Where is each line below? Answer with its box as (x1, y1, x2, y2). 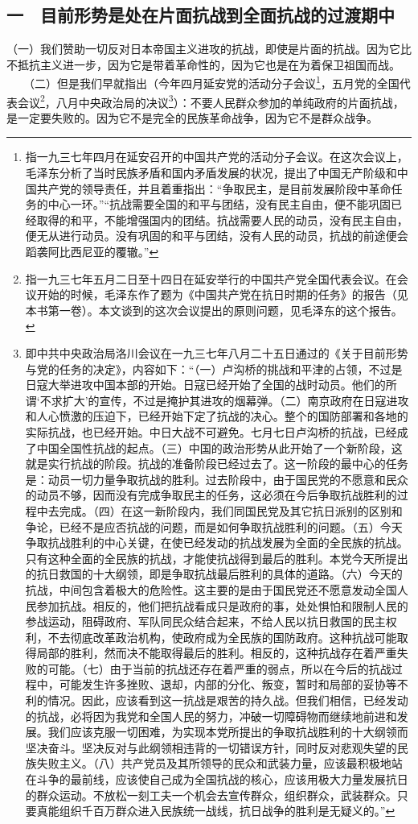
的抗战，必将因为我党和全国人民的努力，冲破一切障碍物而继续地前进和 (25, 707, 397, 724)
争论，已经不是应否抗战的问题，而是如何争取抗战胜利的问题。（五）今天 (25, 518, 403, 535)
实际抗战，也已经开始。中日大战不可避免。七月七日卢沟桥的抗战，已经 (25, 423, 397, 440)
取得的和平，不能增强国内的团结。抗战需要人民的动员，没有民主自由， (36, 211, 408, 228)
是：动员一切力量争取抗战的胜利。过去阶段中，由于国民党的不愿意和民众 (25, 470, 408, 487)
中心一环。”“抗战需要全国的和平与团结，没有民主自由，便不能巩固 (47, 196, 391, 213)
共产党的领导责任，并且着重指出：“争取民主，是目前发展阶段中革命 (36, 180, 391, 197)
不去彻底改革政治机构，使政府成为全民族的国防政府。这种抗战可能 (47, 628, 397, 645)
